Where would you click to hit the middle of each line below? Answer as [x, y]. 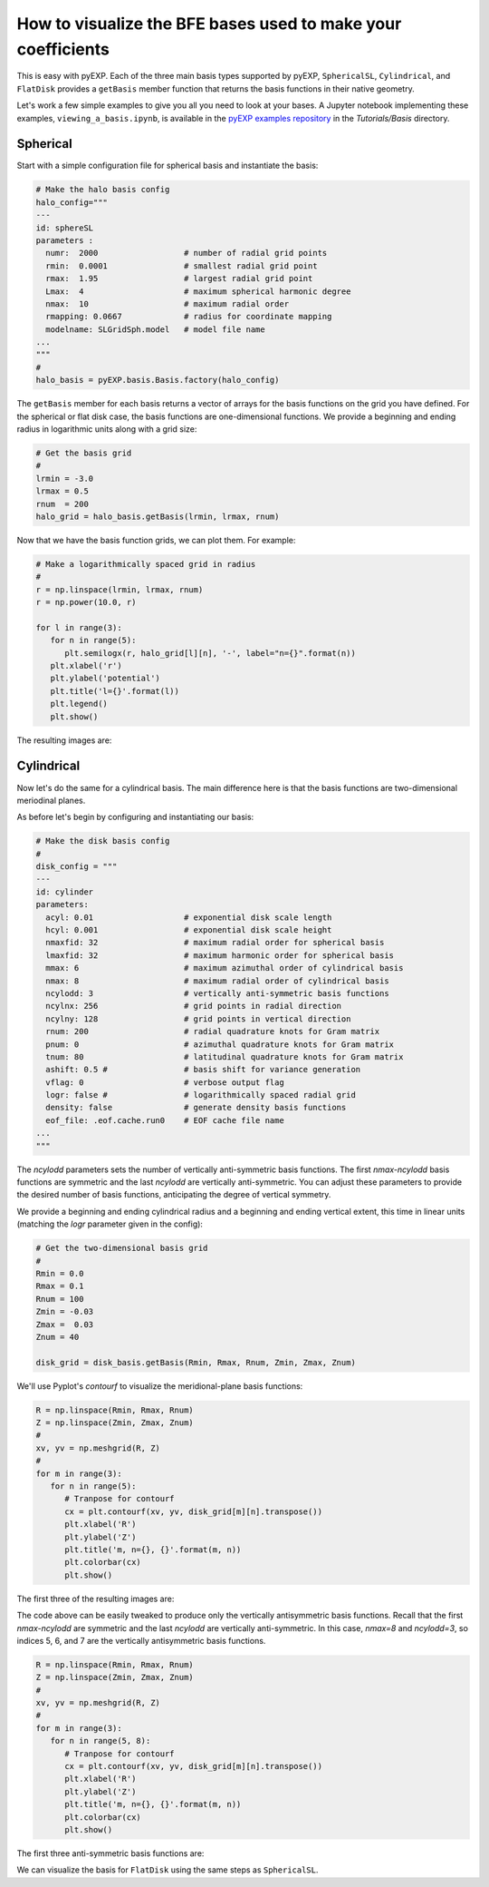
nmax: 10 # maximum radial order [168, 303]
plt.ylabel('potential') [105, 679]
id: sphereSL [65, 228]
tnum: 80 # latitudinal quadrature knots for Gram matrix [225, 1056]
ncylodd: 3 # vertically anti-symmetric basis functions [217, 993]
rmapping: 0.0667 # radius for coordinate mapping [189, 317]
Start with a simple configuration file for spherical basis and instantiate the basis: [168, 166]
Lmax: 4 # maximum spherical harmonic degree [198, 291]
